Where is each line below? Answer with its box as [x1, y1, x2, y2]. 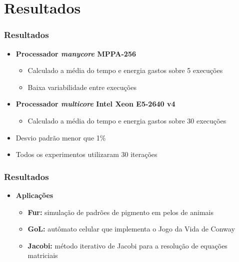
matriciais [27, 250, 58, 260]
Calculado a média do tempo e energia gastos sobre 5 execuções [27, 65, 223, 75]
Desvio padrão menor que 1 [15, 132, 100, 142]
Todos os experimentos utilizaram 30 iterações [15, 149, 157, 159]
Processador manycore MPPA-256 [15, 48, 136, 58]
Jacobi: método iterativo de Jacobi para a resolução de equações [27, 240, 227, 250]
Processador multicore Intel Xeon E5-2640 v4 [15, 98, 175, 109]
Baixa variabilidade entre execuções [27, 81, 136, 92]
